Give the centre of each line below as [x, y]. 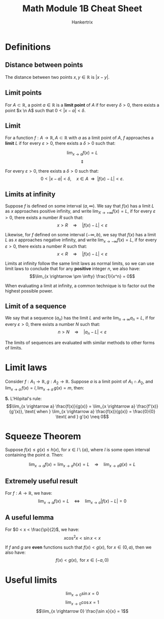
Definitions [28, 47]
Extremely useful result [42, 481]
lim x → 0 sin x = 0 [82, 594]
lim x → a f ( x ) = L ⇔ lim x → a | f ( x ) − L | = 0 [82, 502]
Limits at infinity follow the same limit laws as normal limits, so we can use [80, 263]
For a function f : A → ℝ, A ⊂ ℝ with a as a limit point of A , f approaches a [80, 138]
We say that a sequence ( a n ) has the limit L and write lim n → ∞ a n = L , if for [80, 319]
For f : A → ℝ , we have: [29, 493]
